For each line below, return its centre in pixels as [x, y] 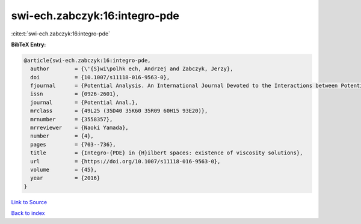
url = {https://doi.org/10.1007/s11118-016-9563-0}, [125, 161]
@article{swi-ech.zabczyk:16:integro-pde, [87, 60]
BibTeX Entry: [29, 44]
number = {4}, [62, 136]
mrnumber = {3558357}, [72, 119]
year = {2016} [65, 178]
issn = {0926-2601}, [75, 94]
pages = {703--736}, [73, 144]
